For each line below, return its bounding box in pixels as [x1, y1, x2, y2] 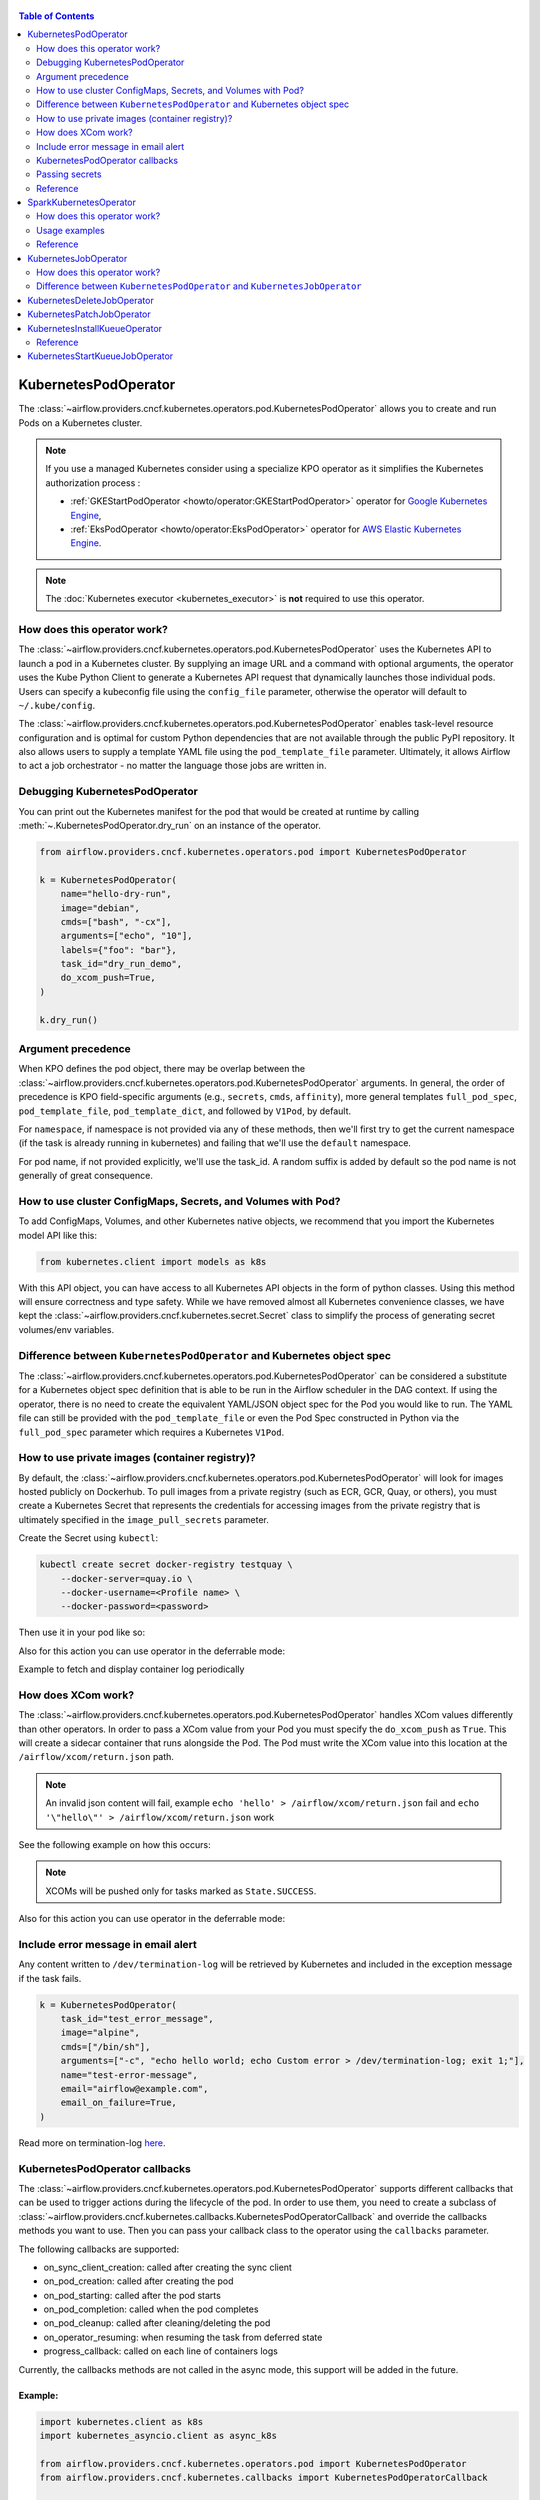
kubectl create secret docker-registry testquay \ [39, 1559, 294, 1570]
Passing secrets [36, 168, 102, 180]
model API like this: [18, 1229, 97, 1241]
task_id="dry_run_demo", [60, 958, 183, 970]
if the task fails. [18, 1972, 82, 1984]
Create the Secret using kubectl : [18, 1532, 159, 1544]
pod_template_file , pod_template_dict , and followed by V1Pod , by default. [18, 1105, 352, 1117]
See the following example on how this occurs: [18, 1839, 211, 1850]
